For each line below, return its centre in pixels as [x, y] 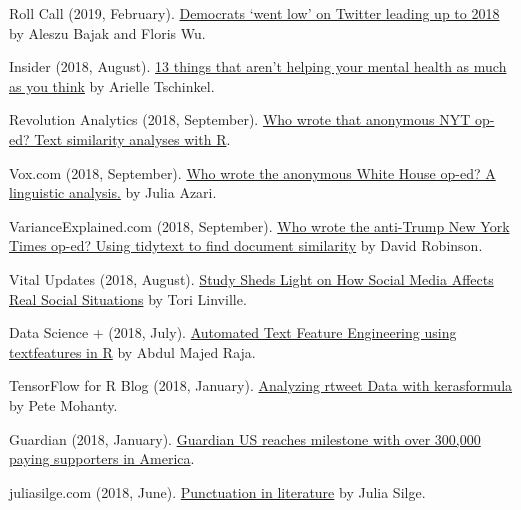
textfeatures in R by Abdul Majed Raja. [132, 351]
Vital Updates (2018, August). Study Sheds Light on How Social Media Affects [251, 278]
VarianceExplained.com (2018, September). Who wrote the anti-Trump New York [259, 225]
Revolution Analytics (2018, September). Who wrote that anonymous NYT [240, 119]
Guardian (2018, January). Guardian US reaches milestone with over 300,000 [245, 438]
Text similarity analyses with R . [132, 138]
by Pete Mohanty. [63, 404]
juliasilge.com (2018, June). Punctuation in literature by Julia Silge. [217, 491]
